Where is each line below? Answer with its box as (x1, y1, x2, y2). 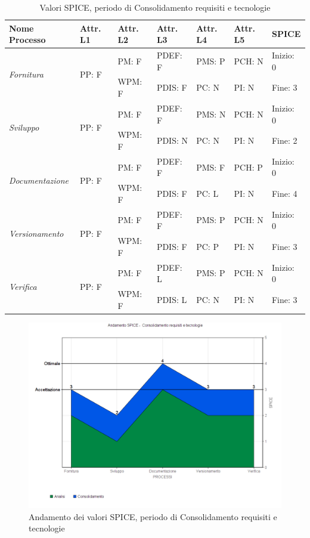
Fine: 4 (271, 187, 297, 200)
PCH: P (234, 160, 263, 173)
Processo (9, 33, 46, 46)
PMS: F (196, 160, 225, 173)
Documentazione (9, 174, 69, 186)
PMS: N (196, 107, 226, 120)
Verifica (9, 280, 37, 292)
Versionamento (9, 227, 64, 239)
